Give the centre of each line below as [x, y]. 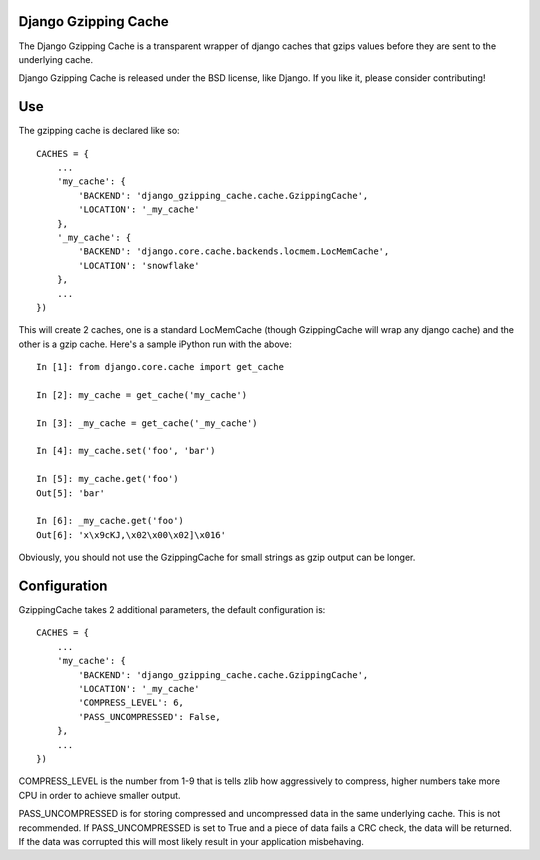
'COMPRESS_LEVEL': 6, [131, 703]
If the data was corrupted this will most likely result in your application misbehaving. [191, 841]
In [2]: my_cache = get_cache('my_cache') [142, 394]
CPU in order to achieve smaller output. [99, 795]
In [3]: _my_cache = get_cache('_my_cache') [147, 423]
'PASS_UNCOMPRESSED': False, [150, 716]
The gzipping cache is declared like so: [99, 131]
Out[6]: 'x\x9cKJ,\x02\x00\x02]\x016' [131, 534]
